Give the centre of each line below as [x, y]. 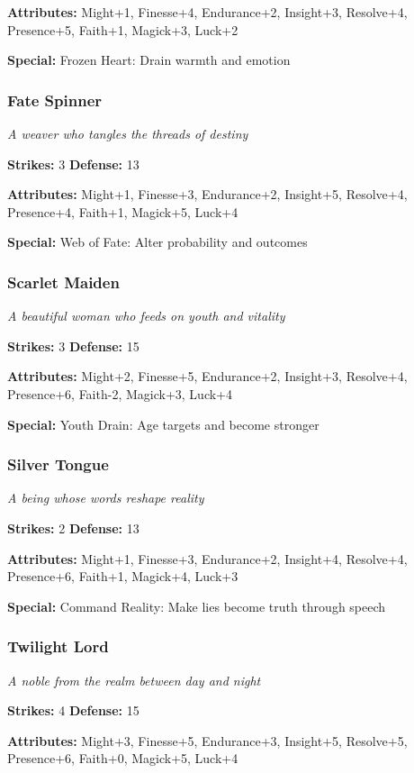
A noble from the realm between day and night [134, 680]
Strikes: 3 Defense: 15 [73, 346]
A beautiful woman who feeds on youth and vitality [146, 316]
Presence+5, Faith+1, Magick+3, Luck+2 [123, 29]
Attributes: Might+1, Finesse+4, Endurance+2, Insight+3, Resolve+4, [207, 12]
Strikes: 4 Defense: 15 [73, 710]
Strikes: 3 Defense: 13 [73, 164]
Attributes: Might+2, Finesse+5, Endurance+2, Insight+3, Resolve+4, [207, 376]
